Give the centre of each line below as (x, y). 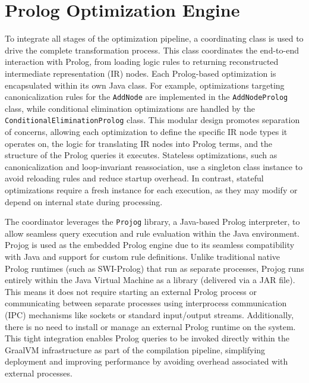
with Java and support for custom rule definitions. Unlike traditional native (143, 256)
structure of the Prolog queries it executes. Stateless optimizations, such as (141, 155)
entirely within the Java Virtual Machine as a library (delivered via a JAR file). (150, 280)
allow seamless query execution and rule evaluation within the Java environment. (152, 233)
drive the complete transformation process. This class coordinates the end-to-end (152, 50)
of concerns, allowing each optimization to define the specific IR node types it (146, 131)
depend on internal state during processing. (84, 201)
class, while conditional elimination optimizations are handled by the (130, 108)
